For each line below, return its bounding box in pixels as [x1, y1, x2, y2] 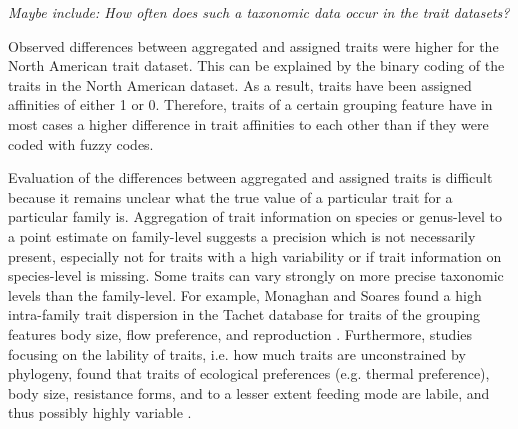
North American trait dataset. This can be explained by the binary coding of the [8, 55, 505, 76]
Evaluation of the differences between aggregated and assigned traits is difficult [8, 167, 493, 188]
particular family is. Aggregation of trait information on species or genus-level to [8, 206, 503, 227]
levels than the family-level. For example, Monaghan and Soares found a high [8, 284, 482, 305]
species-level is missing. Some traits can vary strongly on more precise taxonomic [8, 265, 504, 286]
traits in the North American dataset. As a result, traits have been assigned [8, 74, 472, 95]
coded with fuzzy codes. [8, 133, 154, 154]
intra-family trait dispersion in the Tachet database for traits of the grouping [8, 304, 480, 325]
